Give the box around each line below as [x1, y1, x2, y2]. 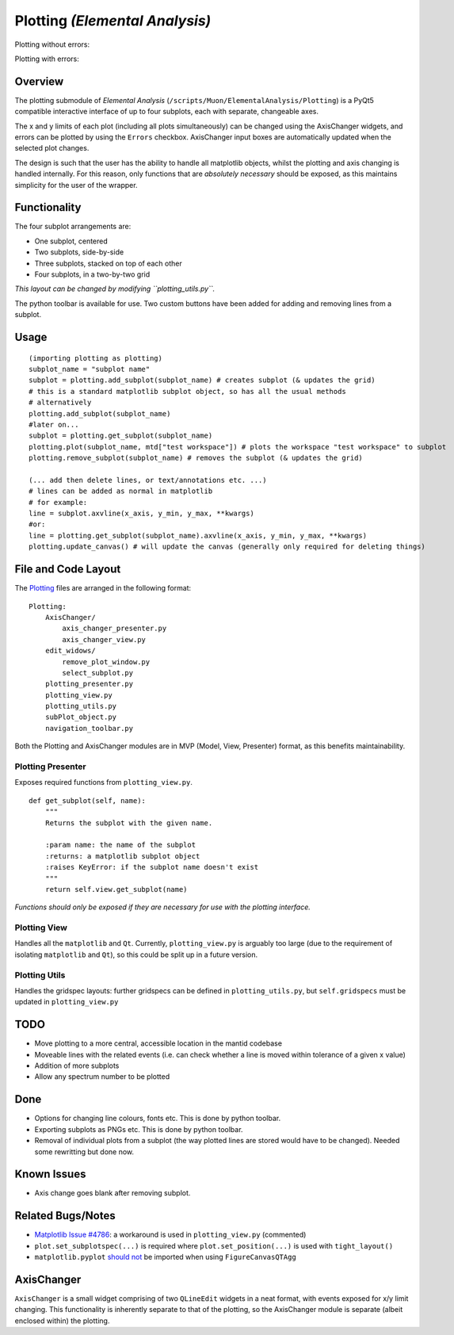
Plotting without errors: [14, 40, 90, 49]
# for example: [29, 498, 88, 507]
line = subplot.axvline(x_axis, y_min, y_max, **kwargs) [29, 509, 255, 518]
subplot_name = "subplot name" [29, 365, 151, 374]
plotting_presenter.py [44, 679, 134, 689]
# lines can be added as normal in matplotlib [29, 487, 213, 495]
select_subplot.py [62, 668, 134, 677]
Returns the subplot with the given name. [44, 818, 213, 828]
